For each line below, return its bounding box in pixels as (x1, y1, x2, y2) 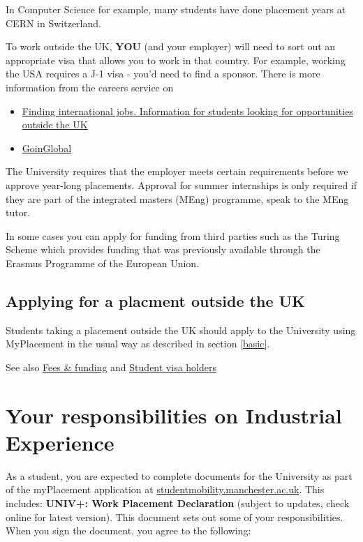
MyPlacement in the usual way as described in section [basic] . (6, 336, 270, 351)
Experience (6, 428, 114, 456)
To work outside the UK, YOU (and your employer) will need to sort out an (6, 39, 336, 54)
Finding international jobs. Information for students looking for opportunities (22, 103, 353, 118)
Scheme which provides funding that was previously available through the (6, 242, 320, 257)
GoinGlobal (22, 140, 72, 155)
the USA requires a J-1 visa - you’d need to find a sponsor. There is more (6, 66, 320, 81)
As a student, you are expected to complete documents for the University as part (6, 468, 353, 483)
